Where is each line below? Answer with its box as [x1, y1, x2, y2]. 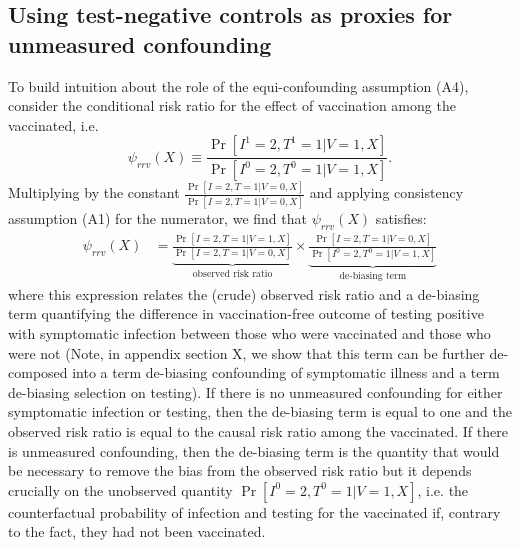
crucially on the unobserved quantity [8, 479, 233, 500]
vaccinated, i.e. [8, 114, 99, 135]
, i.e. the [417, 479, 469, 500]
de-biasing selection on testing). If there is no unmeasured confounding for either [8, 381, 503, 402]
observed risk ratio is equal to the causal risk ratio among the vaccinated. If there [8, 420, 508, 441]
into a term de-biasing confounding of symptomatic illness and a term [72, 362, 500, 383]
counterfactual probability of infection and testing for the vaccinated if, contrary [8, 501, 501, 522]
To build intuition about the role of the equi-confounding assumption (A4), [8, 75, 469, 96]
